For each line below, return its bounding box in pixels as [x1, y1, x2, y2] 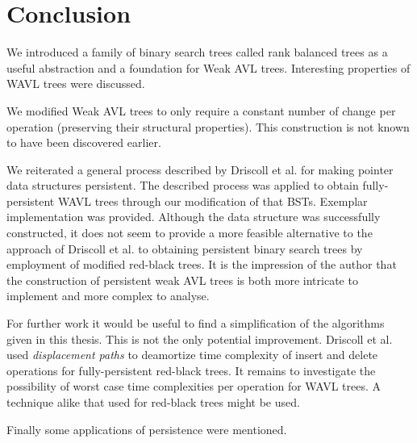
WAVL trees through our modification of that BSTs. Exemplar [57, 192, 368, 209]
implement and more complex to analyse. [6, 287, 210, 304]
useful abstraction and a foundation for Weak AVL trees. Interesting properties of [6, 59, 411, 76]
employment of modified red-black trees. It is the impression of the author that [6, 256, 397, 273]
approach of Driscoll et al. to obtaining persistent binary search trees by [6, 240, 363, 257]
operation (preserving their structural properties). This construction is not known [6, 118, 410, 135]
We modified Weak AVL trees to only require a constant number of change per [6, 102, 396, 119]
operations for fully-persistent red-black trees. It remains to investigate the [6, 362, 376, 378]
